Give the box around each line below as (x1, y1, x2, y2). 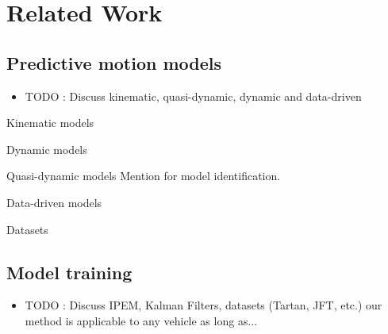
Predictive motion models (6, 50, 222, 75)
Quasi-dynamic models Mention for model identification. (6, 167, 281, 184)
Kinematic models (6, 114, 94, 131)
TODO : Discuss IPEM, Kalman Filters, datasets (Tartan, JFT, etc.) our (25, 297, 382, 313)
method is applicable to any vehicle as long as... (25, 312, 258, 328)
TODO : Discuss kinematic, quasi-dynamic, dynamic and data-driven (25, 87, 362, 104)
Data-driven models (6, 194, 102, 210)
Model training (6, 259, 133, 284)
